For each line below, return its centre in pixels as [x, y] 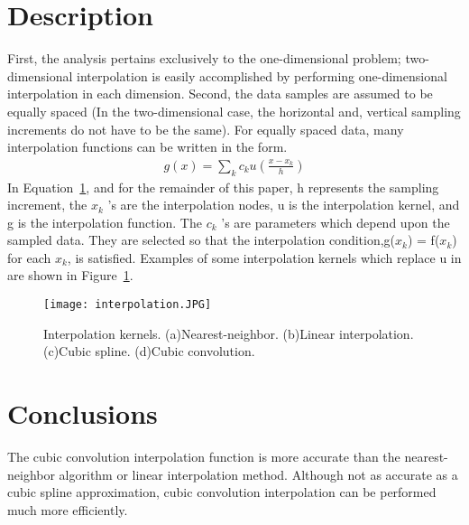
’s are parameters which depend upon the [336, 222]
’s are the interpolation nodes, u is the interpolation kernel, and [284, 205]
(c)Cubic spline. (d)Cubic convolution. [149, 351]
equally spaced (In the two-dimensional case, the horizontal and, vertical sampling [234, 111]
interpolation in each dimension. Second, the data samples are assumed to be [220, 94]
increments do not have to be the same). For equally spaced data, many [206, 129]
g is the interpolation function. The [105, 222]
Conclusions [83, 413]
